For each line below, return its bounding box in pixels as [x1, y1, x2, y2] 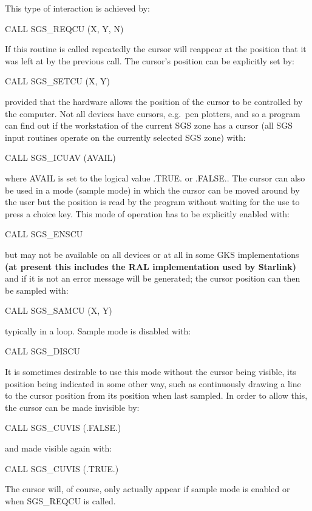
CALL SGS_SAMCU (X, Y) [5, 304, 112, 317]
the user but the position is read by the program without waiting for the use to [5, 195, 300, 208]
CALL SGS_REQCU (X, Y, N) [5, 22, 124, 35]
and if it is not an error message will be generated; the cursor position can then [5, 272, 300, 285]
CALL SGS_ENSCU [5, 228, 83, 240]
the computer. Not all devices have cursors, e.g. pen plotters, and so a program [5, 107, 300, 120]
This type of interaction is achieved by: [5, 2, 150, 14]
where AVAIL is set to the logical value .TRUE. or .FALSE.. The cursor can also [5, 171, 305, 184]
